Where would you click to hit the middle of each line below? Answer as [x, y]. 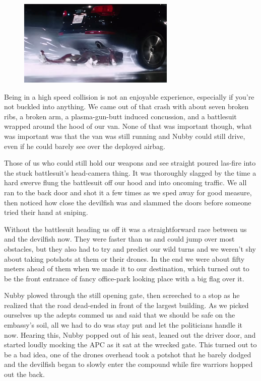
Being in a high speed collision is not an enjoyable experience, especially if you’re [129, 96]
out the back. [24, 374]
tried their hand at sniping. [46, 212]
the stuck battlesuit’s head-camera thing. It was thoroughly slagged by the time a [130, 172]
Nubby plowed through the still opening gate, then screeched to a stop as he [122, 295]
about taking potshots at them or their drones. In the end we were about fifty [124, 258]
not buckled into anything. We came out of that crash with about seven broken [126, 106]
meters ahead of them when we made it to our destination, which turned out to [127, 269]
